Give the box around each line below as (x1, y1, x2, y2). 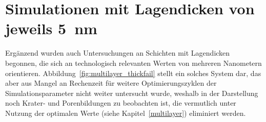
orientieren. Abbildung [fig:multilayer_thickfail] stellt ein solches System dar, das (5, 67, 261, 78)
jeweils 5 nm (5, 18, 97, 39)
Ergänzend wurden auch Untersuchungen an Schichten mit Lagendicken (5, 47, 230, 58)
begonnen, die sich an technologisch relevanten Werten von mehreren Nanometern (5, 57, 262, 68)
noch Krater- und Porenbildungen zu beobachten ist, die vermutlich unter (5, 97, 236, 108)
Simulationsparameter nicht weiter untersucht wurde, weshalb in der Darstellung (5, 87, 258, 98)
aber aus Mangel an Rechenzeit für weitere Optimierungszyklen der (5, 78, 217, 88)
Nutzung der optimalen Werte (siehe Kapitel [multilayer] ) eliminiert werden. (5, 107, 246, 118)
